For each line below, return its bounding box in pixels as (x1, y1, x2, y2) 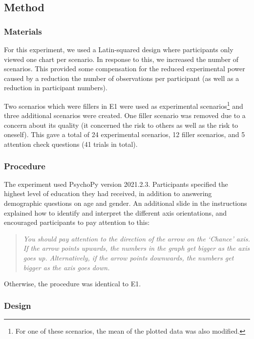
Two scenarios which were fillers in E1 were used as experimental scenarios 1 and (4, 99, 243, 111)
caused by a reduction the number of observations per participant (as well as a (4, 73, 239, 83)
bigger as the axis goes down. (23, 262, 110, 272)
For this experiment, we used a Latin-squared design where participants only (4, 44, 233, 54)
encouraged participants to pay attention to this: (4, 217, 150, 227)
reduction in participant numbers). (4, 82, 107, 93)
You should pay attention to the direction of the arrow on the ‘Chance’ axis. (23, 233, 250, 243)
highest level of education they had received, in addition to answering (4, 188, 212, 199)
